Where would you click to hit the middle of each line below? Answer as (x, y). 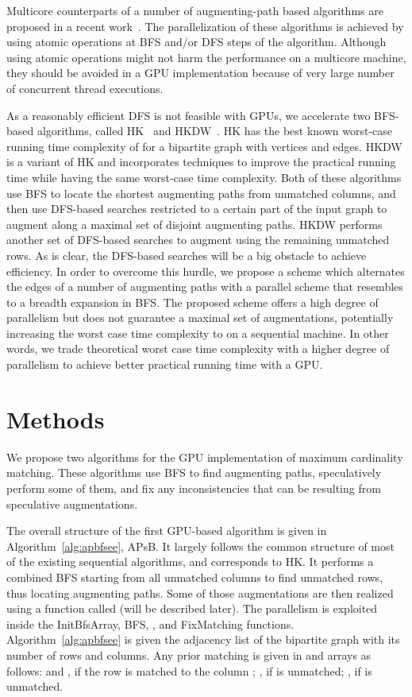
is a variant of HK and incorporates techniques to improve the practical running (201, 162)
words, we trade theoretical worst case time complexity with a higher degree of (198, 348)
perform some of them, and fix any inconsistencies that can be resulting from (194, 488)
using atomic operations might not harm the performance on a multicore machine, (206, 57)
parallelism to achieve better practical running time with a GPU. (165, 364)
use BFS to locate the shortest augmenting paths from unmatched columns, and (201, 193)
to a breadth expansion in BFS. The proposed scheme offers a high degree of (193, 302)
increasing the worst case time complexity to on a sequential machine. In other (198, 333)
